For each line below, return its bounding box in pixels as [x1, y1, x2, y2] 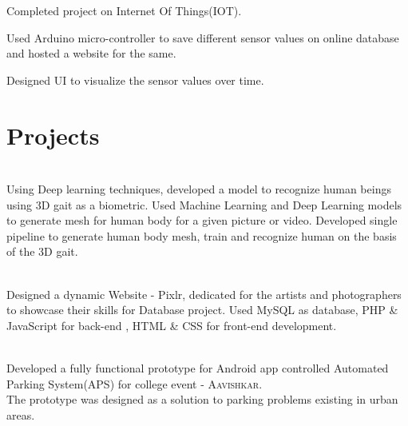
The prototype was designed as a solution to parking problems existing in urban [6, 391, 398, 408]
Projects [6, 118, 100, 151]
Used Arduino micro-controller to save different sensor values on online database [6, 29, 399, 46]
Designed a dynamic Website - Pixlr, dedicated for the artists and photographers [6, 285, 402, 302]
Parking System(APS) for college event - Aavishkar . [6, 375, 263, 392]
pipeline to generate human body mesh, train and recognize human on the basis [6, 227, 397, 244]
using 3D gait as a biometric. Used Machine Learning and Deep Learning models [6, 196, 402, 213]
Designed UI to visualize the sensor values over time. [6, 71, 264, 88]
